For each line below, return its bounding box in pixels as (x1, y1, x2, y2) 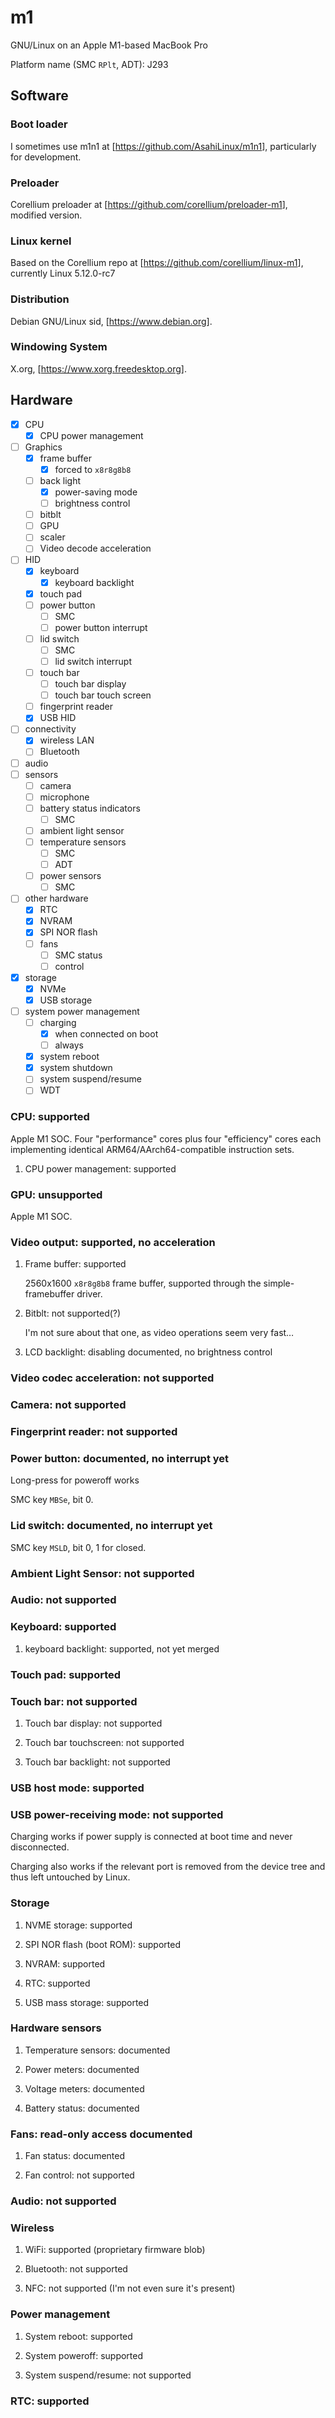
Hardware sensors (10, 2021, 102, 2035)
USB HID (39, 712, 77, 724)
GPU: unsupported (10, 1187, 103, 1201)
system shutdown (39, 1062, 113, 1074)
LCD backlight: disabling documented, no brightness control (24, 1346, 273, 1358)
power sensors (39, 870, 102, 882)
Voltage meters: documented (24, 2082, 145, 2095)
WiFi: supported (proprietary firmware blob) (24, 2244, 206, 2256)
